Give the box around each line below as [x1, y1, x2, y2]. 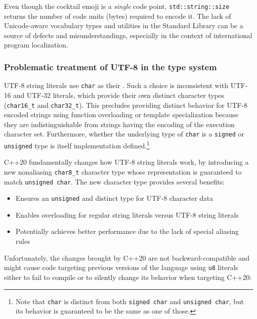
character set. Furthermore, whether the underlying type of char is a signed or [4, 129, 245, 139]
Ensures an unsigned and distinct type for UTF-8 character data [15, 193, 213, 203]
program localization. [4, 40, 68, 50]
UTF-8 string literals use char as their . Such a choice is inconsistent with [4, 80, 228, 91]
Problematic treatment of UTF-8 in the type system [4, 60, 217, 73]
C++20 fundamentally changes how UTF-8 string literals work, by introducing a [4, 157, 249, 167]
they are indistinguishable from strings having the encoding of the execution [4, 119, 235, 129]
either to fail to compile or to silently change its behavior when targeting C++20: [4, 272, 252, 282]
